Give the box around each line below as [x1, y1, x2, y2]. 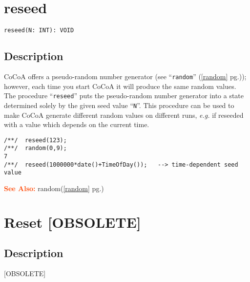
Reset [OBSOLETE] [4, 212, 141, 232]
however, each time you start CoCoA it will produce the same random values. [4, 81, 236, 91]
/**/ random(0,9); [4, 145, 67, 152]
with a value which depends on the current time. [4, 119, 149, 130]
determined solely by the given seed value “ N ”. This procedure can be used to [4, 100, 234, 110]
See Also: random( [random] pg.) [4, 183, 104, 194]
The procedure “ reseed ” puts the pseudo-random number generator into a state [4, 90, 244, 101]
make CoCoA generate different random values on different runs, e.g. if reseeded [4, 109, 244, 120]
